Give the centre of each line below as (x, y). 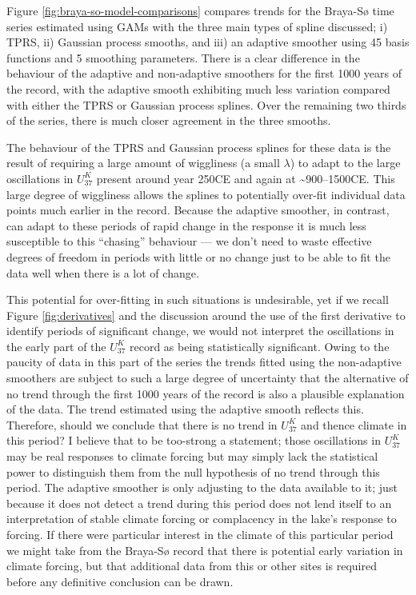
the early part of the (56, 346)
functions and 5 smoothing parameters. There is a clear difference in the (183, 57)
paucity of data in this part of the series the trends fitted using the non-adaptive (204, 362)
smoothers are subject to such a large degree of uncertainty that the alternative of (208, 378)
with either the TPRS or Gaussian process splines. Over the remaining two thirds (206, 104)
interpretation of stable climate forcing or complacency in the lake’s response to (202, 519)
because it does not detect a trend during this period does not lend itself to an (199, 503)
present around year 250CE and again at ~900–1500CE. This (246, 178)
